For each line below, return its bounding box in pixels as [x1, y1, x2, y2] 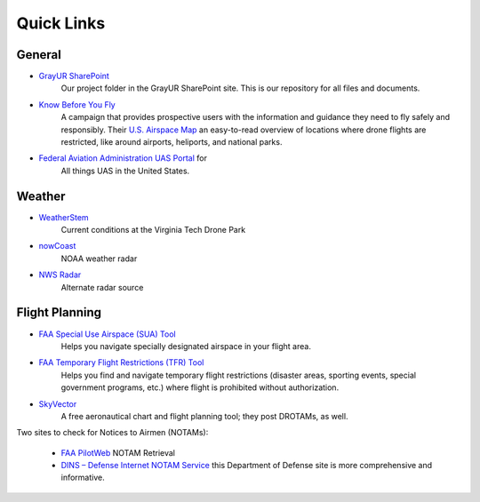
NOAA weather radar [60, 253, 138, 264]
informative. [60, 472, 106, 483]
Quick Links [16, 13, 106, 33]
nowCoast [38, 241, 76, 251]
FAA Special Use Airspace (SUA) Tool [38, 329, 177, 339]
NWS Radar [38, 269, 82, 280]
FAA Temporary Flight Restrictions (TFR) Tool [38, 357, 204, 368]
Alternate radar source [60, 282, 144, 292]
